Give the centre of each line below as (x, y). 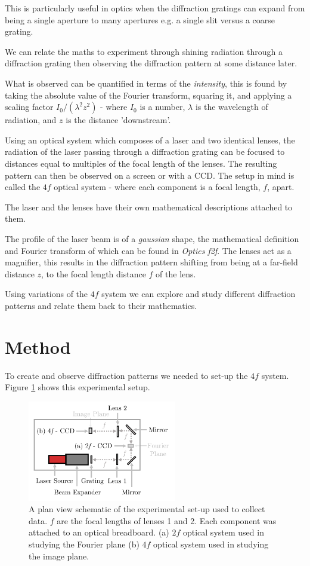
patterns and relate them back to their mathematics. (101, 305)
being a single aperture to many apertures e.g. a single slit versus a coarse (140, 19)
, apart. (281, 187)
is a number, (162, 107)
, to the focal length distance (94, 273)
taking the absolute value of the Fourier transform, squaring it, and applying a (148, 95)
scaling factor (29, 107)
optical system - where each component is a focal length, (157, 187)
